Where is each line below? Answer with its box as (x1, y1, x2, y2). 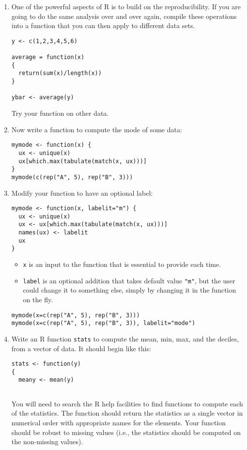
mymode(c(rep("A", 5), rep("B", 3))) (11, 173, 133, 181)
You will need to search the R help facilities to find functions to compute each (11, 398, 243, 408)
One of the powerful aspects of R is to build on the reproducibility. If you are (11, 1, 241, 11)
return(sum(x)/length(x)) (18, 70, 102, 77)
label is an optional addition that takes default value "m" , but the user (23, 275, 235, 285)
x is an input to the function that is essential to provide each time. (23, 259, 221, 269)
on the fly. (23, 294, 53, 304)
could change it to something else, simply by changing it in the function (23, 285, 236, 295)
